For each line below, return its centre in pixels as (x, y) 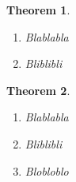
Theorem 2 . (38, 90)
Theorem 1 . (38, 10)
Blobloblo (47, 170)
